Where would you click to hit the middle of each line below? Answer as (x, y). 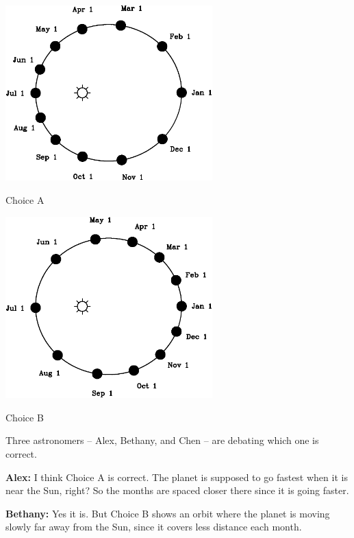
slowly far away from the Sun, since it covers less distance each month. (154, 527)
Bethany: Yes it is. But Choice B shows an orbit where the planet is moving (168, 513)
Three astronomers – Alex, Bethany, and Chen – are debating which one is (162, 440)
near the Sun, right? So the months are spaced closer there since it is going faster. (177, 490)
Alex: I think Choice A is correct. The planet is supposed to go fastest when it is (177, 477)
